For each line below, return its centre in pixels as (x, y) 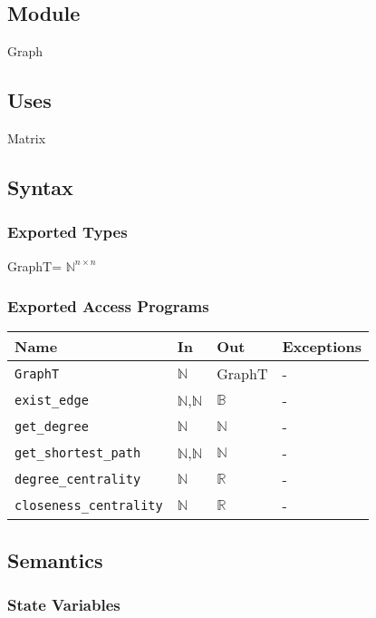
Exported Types (67, 232)
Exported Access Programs (108, 306)
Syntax (40, 186)
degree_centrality (78, 479)
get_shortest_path (78, 452)
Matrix (27, 138)
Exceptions (322, 347)
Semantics (55, 559)
